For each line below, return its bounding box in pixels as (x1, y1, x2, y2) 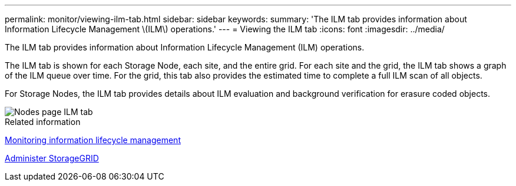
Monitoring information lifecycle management (5, 135, 181, 145)
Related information (5, 117, 81, 127)
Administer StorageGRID (5, 153, 99, 163)
